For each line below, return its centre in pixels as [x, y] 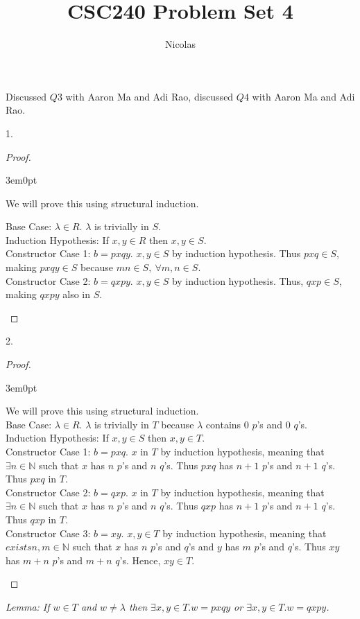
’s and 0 [274, 424]
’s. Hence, [140, 560]
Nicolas [180, 44]
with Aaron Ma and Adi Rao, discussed [149, 96]
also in [77, 294]
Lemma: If [28, 606]
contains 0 [227, 424]
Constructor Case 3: [48, 533]
